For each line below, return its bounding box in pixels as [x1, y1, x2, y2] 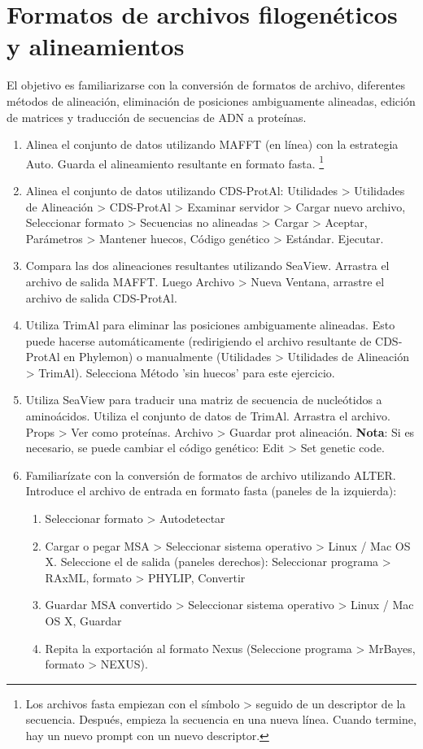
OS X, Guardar [45, 612, 122, 629]
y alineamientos [7, 29, 185, 63]
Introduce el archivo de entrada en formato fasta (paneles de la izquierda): [25, 482, 397, 499]
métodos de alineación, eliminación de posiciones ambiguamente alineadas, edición [7, 92, 416, 109]
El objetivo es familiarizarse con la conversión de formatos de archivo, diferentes [7, 76, 406, 94]
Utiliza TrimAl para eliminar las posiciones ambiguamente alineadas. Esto [25, 316, 395, 333]
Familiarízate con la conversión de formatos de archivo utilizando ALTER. [25, 466, 396, 483]
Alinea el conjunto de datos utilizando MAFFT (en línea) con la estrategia [25, 136, 399, 153]
